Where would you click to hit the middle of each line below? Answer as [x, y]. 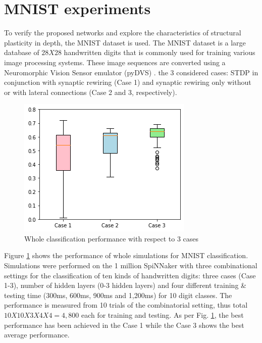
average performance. [37, 335]
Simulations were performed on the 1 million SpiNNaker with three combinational [131, 265]
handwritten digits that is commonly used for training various [160, 52]
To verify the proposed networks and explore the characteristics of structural [123, 33]
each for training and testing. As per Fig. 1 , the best [162, 315]
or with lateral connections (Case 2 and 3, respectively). [91, 92]
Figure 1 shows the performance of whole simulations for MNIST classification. [126, 255]
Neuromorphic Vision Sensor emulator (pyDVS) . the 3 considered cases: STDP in [131, 72]
